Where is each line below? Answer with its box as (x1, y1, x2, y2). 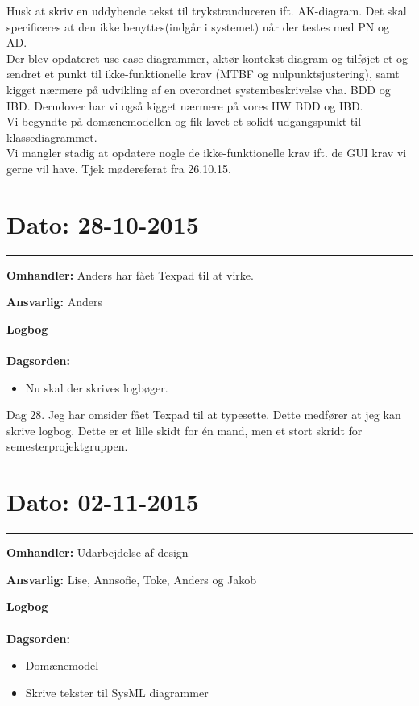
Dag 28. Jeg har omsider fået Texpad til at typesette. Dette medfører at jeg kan (6, 406, 401, 423)
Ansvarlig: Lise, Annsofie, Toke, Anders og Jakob (6, 571, 257, 588)
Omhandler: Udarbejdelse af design (6, 544, 189, 561)
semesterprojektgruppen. (6, 438, 128, 455)
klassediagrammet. (6, 128, 97, 145)
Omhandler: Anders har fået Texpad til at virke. (6, 266, 254, 283)
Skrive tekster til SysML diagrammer (25, 683, 209, 700)
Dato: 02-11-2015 (6, 485, 199, 518)
